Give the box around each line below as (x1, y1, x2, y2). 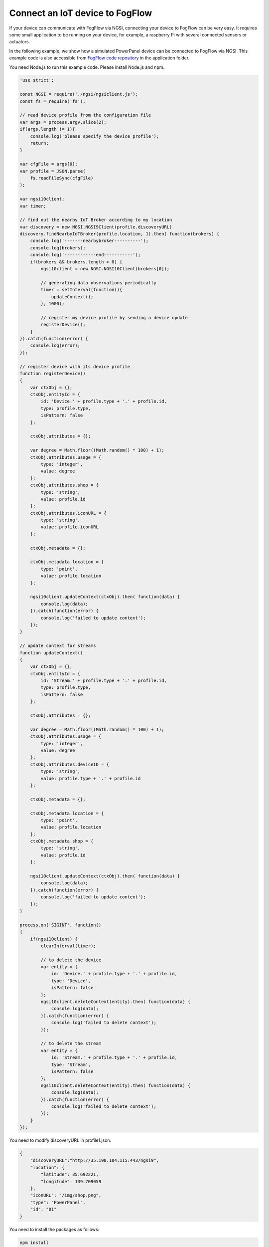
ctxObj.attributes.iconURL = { (30, 510, 107, 516)
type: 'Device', (51, 978, 91, 984)
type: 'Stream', (51, 1061, 91, 1067)
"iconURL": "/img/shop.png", (30, 1193, 102, 1198)
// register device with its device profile (19, 364, 131, 369)
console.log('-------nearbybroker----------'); (30, 238, 149, 244)
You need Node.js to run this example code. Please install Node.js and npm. (9, 64, 164, 70)
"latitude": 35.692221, (40, 1172, 99, 1177)
